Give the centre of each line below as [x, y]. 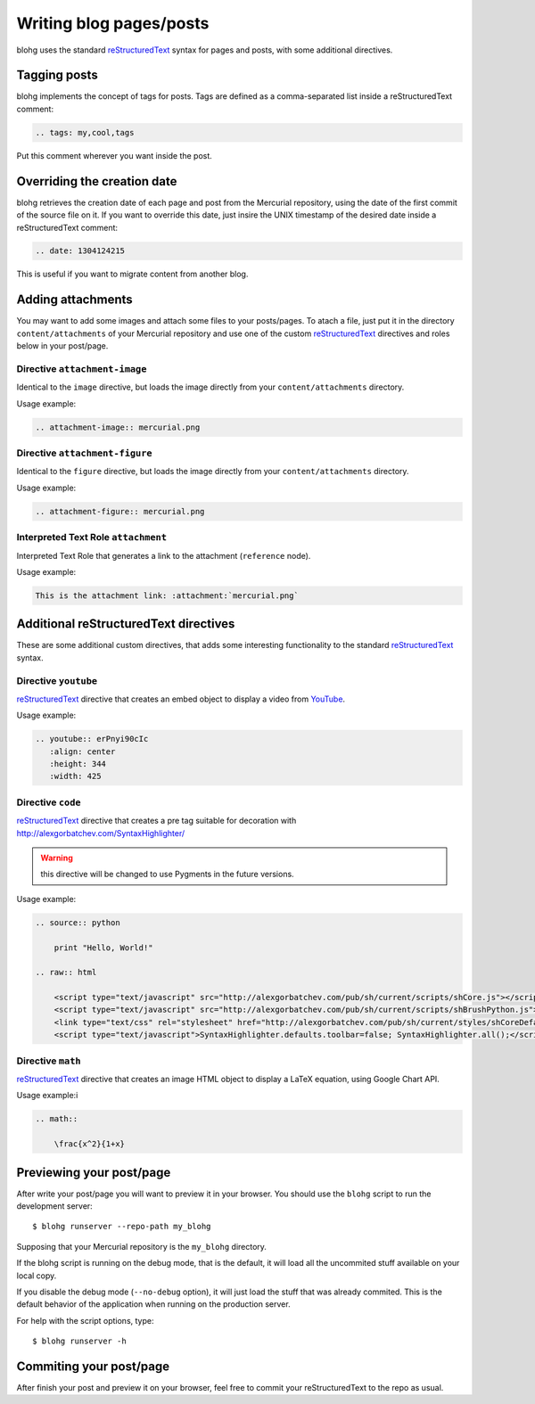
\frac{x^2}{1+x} [89, 1144]
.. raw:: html [66, 973]
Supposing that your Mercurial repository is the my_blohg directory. [142, 1246]
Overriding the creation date [97, 181]
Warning [57, 858]
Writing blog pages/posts [113, 23]
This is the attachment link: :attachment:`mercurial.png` [167, 595]
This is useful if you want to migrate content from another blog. [132, 274]
